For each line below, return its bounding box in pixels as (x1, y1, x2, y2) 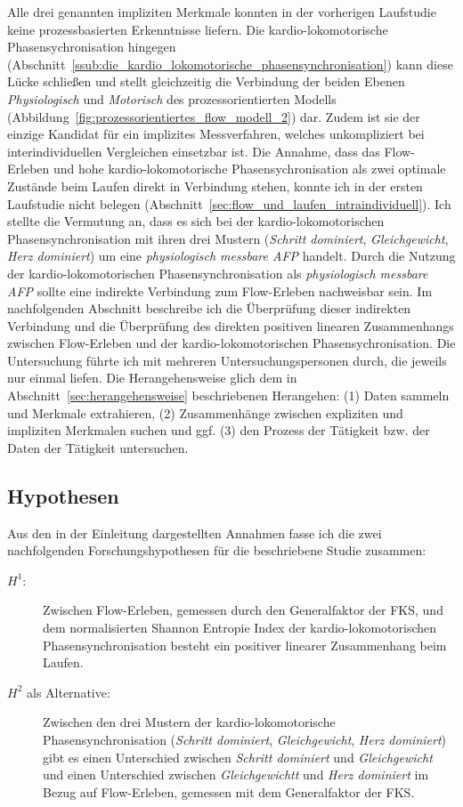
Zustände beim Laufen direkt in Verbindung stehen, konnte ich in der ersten (7, 176, 423, 195)
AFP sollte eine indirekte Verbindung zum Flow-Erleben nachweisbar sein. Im (7, 281, 433, 300)
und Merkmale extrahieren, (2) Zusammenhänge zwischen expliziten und (7, 403, 403, 422)
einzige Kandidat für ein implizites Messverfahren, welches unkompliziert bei (7, 125, 425, 143)
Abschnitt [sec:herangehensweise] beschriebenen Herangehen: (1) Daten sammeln (7, 386, 450, 405)
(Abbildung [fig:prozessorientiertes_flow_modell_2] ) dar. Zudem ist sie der (7, 107, 420, 125)
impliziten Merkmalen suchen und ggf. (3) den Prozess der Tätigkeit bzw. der (7, 421, 430, 440)
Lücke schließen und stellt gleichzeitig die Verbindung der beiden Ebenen (7, 72, 405, 91)
